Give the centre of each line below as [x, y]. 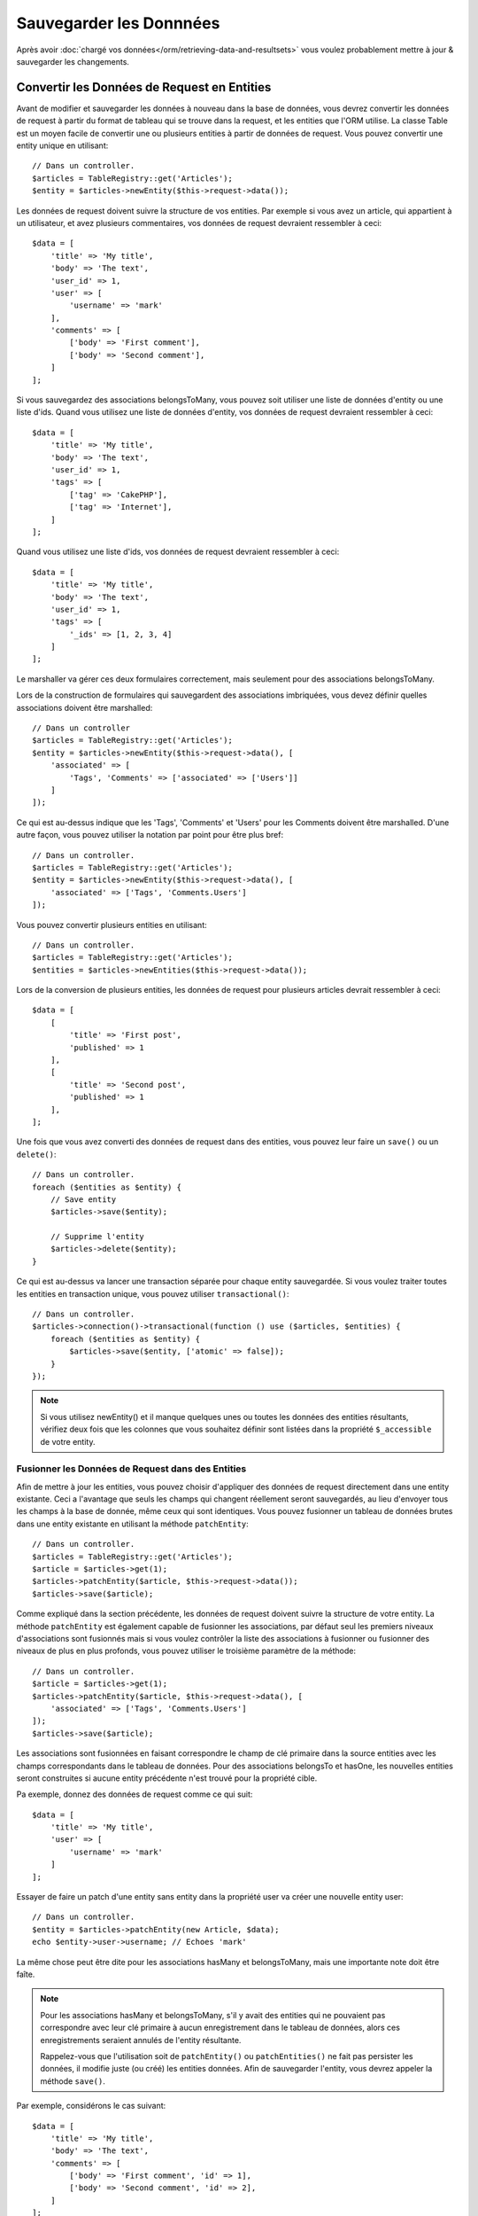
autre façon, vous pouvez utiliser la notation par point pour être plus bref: [150, 835]
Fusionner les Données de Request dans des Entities [131, 1469]
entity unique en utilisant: [62, 145]
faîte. [26, 1974]
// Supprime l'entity [97, 1237]
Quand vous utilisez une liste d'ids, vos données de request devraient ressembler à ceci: [178, 552]
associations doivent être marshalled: [85, 707]
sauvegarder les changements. [73, 61]
